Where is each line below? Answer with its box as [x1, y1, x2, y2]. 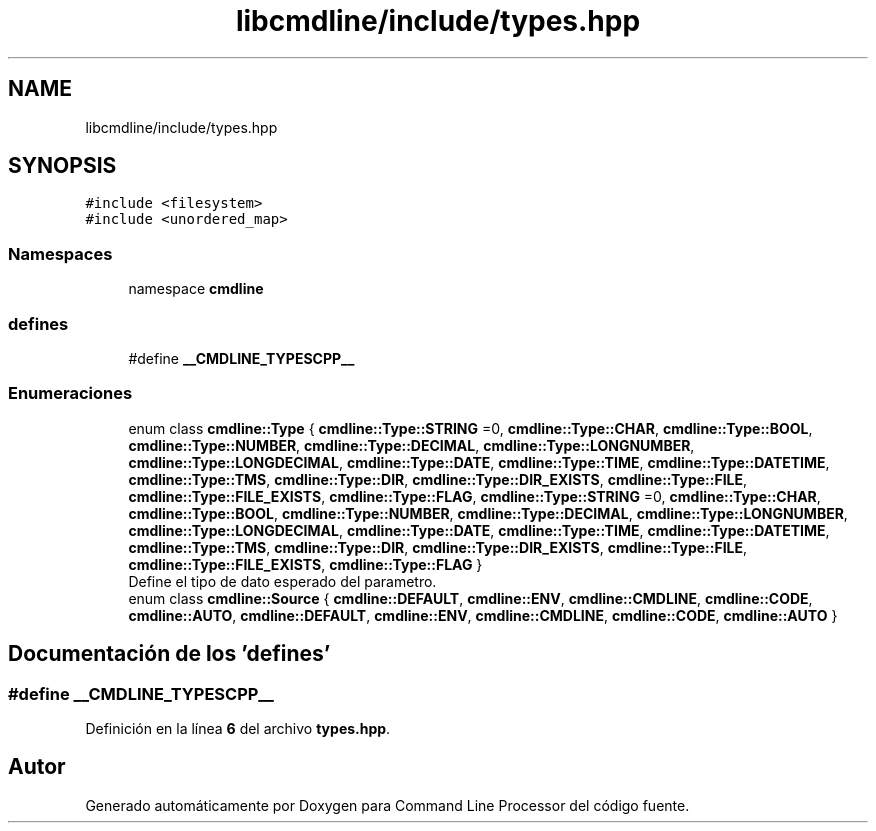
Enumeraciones [8, 383, 133, 404]
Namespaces [8, 243, 113, 264]
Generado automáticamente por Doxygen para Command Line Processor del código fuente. [85, 796, 690, 814]
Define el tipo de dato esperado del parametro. [128, 572, 437, 590]
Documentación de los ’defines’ [8, 641, 331, 667]
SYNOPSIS [8, 153, 117, 179]
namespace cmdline [128, 280, 264, 298]
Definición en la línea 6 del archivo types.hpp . [85, 719, 391, 737]
